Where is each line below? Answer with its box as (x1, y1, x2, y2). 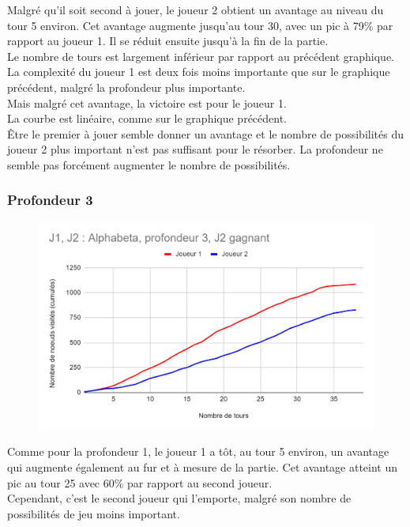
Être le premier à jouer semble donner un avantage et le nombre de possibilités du (7, 125, 404, 142)
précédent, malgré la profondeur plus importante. (7, 78, 246, 95)
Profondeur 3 (7, 190, 93, 210)
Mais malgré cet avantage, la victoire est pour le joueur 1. (7, 94, 287, 111)
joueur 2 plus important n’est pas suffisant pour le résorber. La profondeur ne (7, 141, 383, 157)
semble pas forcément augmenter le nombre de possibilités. (7, 156, 291, 173)
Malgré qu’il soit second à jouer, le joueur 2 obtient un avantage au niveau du (7, 2, 384, 17)
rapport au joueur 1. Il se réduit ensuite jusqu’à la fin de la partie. (7, 32, 329, 49)
